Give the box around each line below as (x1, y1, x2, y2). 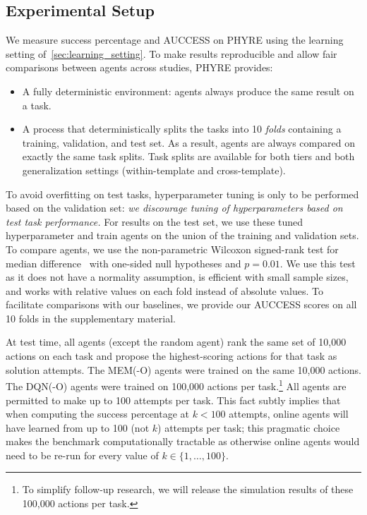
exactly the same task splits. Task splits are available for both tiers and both (22, 149, 355, 164)
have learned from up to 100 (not (6, 420, 150, 435)
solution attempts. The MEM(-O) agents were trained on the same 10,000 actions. (6, 362, 361, 377)
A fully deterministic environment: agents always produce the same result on (22, 83, 354, 98)
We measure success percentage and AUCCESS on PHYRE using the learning (6, 32, 344, 47)
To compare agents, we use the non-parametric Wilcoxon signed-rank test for (6, 241, 339, 256)
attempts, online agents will (229, 406, 349, 421)
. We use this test (279, 255, 356, 270)
